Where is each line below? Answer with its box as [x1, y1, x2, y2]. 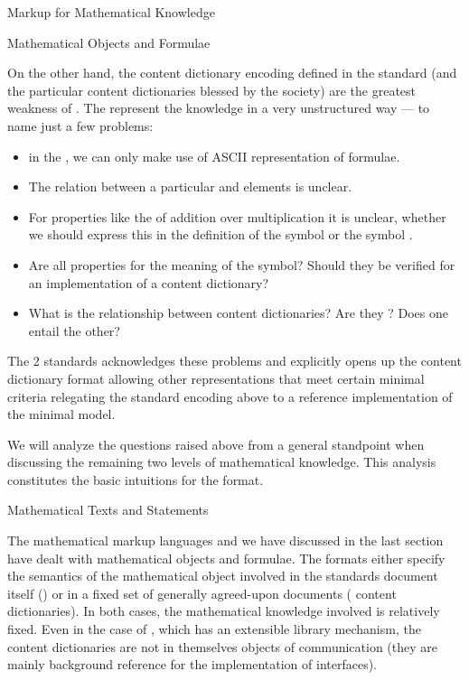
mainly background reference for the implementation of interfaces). [7, 655, 378, 674]
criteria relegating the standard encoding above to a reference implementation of [7, 387, 453, 405]
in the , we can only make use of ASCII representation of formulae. [28, 146, 400, 165]
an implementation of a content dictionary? [28, 273, 269, 292]
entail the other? [28, 321, 120, 340]
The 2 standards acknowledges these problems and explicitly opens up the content [7, 351, 462, 370]
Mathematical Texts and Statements [7, 500, 209, 519]
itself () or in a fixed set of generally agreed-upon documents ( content [7, 583, 397, 602]
